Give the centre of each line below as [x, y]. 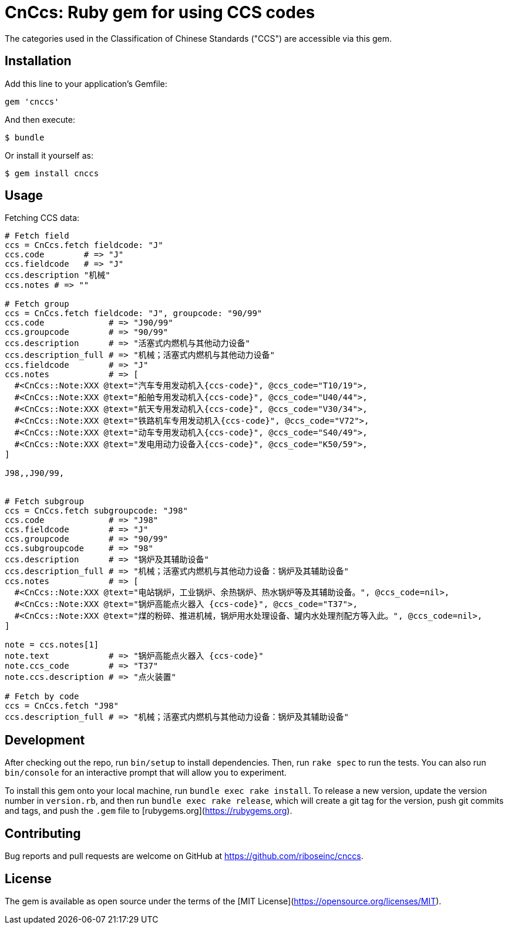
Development [45, 740]
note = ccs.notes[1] [52, 645]
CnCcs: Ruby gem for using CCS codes [160, 12]
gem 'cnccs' [32, 101]
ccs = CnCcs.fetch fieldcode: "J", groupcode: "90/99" [134, 313]
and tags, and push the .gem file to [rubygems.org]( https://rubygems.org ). [149, 811]
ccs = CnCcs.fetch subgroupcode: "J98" [96, 511]
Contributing [43, 833]
